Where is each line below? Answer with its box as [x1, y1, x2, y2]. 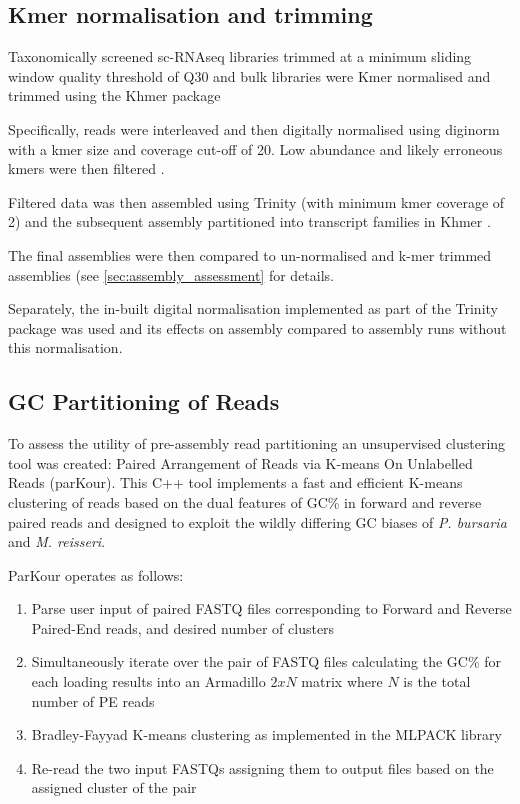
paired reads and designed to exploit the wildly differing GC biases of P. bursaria [8, 511, 507, 532]
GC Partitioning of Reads [8, 386, 280, 417]
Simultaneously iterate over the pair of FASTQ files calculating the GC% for [31, 651, 502, 672]
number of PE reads [31, 690, 155, 711]
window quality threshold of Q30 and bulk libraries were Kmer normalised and [8, 65, 491, 86]
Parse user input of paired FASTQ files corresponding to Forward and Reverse [31, 598, 512, 619]
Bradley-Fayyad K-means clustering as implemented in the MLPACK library [31, 724, 502, 745]
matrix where [301, 671, 383, 692]
